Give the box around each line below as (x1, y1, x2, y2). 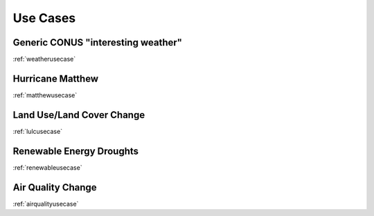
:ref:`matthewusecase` (12, 90, 78, 99)
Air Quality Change (12, 181, 97, 193)
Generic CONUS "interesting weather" (12, 37, 183, 48)
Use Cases (12, 10, 76, 26)
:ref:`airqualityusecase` (12, 199, 79, 208)
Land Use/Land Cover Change (12, 109, 145, 121)
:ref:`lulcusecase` (12, 127, 62, 135)
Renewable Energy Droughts (12, 145, 139, 157)
